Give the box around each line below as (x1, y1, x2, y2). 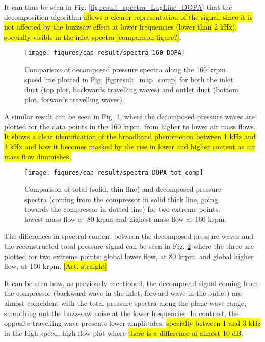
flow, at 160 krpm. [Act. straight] (4, 261, 108, 271)
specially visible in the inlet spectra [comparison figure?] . (4, 31, 181, 42)
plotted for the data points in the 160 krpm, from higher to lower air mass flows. (4, 121, 256, 131)
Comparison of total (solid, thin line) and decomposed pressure (24, 184, 222, 194)
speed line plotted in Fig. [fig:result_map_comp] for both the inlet (24, 74, 233, 84)
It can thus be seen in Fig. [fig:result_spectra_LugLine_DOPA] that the (4, 2, 232, 12)
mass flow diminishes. (4, 151, 71, 161)
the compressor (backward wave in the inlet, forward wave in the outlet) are (4, 288, 242, 298)
